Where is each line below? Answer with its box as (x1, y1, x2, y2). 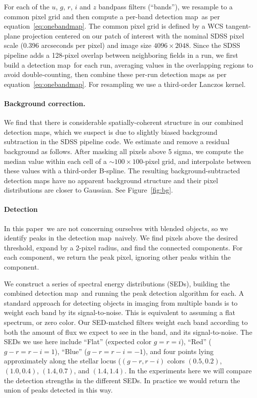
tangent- (225, 21, 251, 31)
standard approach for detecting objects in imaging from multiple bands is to (4, 297, 238, 308)
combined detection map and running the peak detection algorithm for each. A (4, 288, 244, 298)
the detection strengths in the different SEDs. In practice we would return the (4, 375, 240, 385)
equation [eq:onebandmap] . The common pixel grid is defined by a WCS (4, 21, 223, 31)
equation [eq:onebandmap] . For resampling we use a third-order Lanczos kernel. (4, 79, 246, 89)
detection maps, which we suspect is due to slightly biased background (4, 126, 217, 137)
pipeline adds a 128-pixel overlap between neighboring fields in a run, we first (4, 49, 238, 60)
